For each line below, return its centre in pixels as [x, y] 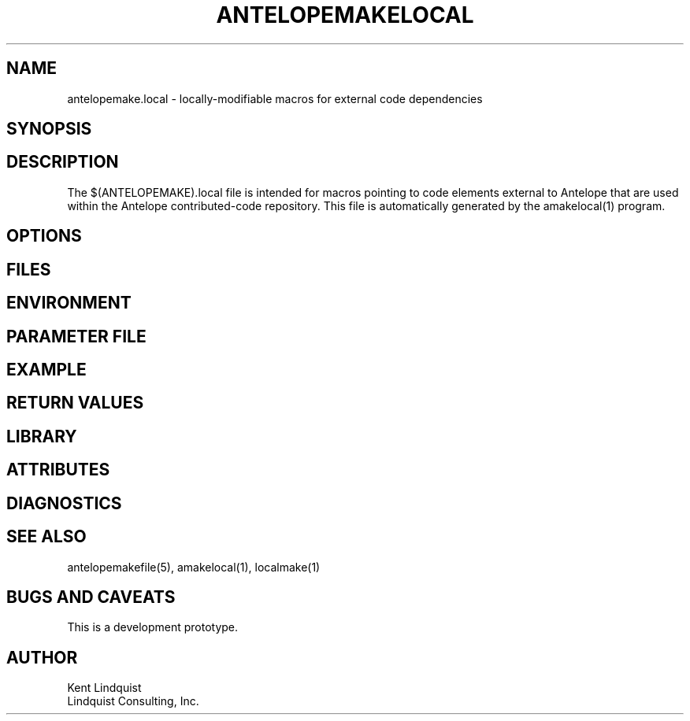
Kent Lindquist [104, 688]
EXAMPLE [46, 369]
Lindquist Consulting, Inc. [133, 701]
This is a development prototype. [153, 627]
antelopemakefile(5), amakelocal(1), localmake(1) [194, 567]
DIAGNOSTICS [64, 503]
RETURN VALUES [75, 403]
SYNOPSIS [49, 129]
